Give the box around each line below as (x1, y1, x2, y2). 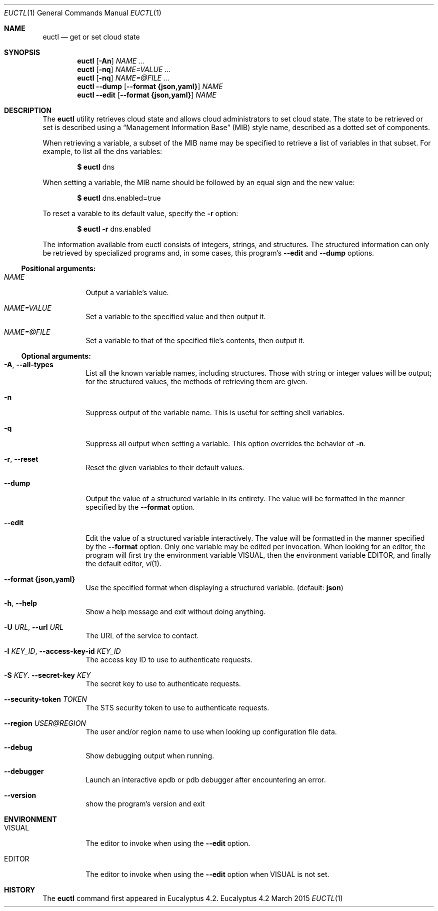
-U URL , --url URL (4, 623, 63, 631)
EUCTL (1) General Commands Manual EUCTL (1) (4, 9, 161, 17)
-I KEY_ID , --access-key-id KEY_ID (4, 647, 121, 655)
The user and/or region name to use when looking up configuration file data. (85, 727, 337, 736)
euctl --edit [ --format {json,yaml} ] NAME (77, 91, 216, 99)
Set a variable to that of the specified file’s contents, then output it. (85, 336, 305, 345)
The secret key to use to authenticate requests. (85, 679, 241, 688)
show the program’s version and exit (85, 799, 205, 808)
